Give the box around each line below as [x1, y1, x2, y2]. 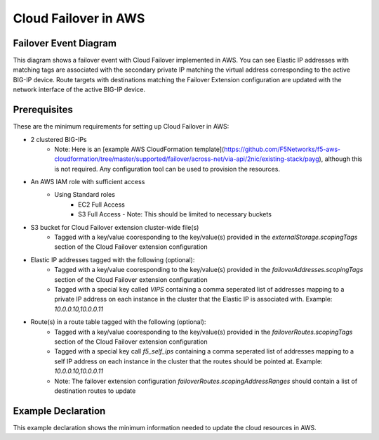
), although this [319, 155, 363, 163]
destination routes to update [54, 387, 136, 395]
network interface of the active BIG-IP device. [13, 85, 145, 94]
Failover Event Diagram [13, 37, 117, 49]
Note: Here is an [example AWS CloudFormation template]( [54, 145, 225, 153]
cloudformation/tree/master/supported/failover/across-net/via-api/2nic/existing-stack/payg [54, 155, 319, 163]
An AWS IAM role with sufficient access [30, 178, 145, 186]
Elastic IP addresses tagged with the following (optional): [30, 255, 195, 264]
